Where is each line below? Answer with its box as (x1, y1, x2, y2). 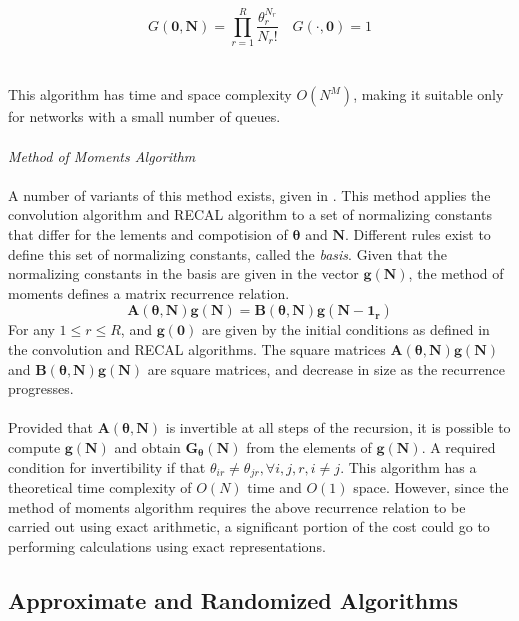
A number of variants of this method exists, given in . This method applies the (8, 184, 491, 205)
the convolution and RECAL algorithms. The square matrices (8, 339, 386, 360)
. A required (421, 436, 496, 457)
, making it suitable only (353, 84, 504, 105)
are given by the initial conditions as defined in (201, 319, 490, 340)
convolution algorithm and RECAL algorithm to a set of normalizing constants (8, 204, 492, 225)
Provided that (8, 417, 94, 438)
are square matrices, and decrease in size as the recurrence (147, 358, 505, 379)
